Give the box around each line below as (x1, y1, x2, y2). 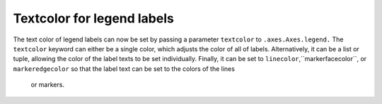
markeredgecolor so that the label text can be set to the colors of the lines (13, 64, 235, 73)
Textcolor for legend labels (13, 11, 175, 26)
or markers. (30, 81, 65, 89)
